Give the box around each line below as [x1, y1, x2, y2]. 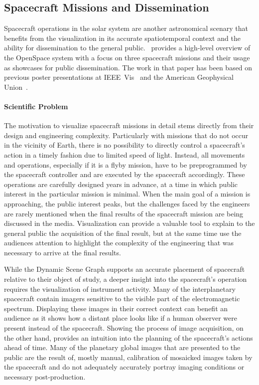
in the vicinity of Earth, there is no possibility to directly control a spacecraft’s [4, 140, 245, 150]
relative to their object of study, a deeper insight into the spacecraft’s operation [4, 274, 247, 284]
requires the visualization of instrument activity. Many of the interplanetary [4, 283, 236, 294]
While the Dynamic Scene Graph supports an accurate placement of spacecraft [4, 264, 245, 274]
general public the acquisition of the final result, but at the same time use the [4, 227, 242, 238]
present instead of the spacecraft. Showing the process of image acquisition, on [4, 323, 244, 333]
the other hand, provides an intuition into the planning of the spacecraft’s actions [4, 332, 253, 343]
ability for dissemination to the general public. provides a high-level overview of [4, 42, 251, 53]
